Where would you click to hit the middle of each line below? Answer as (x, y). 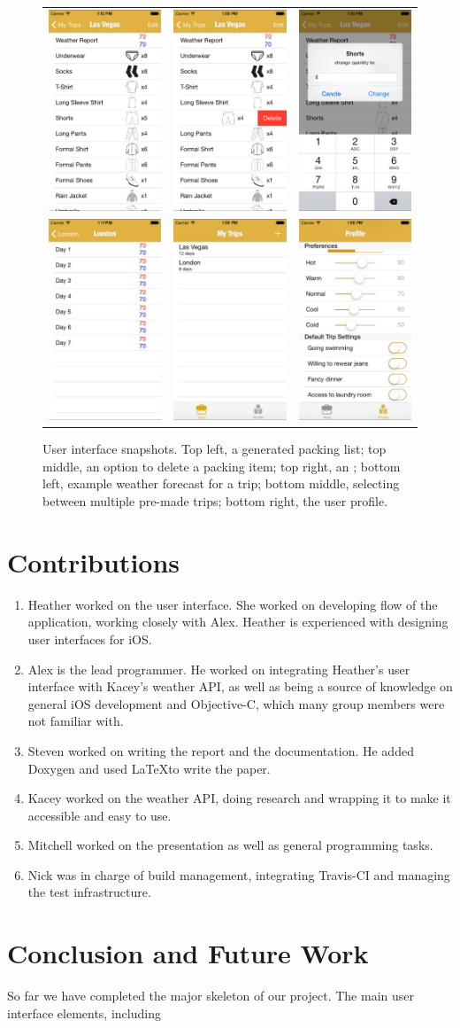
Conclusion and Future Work (188, 953)
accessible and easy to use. (100, 815)
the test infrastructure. (89, 892)
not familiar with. (76, 721)
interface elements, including (84, 1012)
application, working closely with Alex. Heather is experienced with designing (238, 622)
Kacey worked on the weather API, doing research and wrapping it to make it (239, 798)
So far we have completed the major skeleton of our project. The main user (211, 996)
